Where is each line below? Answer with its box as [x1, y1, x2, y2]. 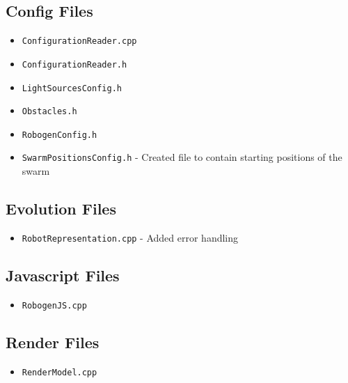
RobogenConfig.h [22, 130, 97, 140]
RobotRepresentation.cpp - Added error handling [22, 230, 239, 244]
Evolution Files [6, 198, 116, 219]
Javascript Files [6, 264, 120, 286]
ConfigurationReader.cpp [22, 36, 137, 47]
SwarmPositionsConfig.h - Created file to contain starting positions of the [22, 150, 342, 164]
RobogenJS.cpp [22, 300, 87, 311]
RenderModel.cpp [22, 367, 97, 377]
